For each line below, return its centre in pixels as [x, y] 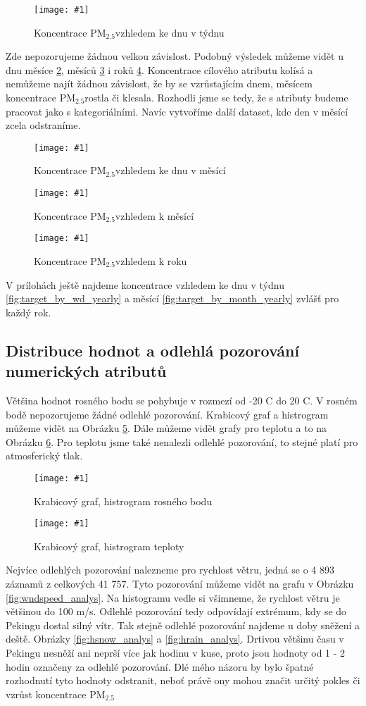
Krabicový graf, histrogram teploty [109, 546]
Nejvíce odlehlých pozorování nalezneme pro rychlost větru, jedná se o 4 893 [170, 570]
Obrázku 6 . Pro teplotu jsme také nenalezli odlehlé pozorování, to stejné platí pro [182, 441]
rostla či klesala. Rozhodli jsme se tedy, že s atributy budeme [216, 98]
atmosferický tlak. [44, 456]
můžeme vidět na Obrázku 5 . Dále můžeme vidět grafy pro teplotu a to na [166, 428]
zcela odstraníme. [43, 125]
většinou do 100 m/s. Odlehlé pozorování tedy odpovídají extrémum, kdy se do [176, 611]
